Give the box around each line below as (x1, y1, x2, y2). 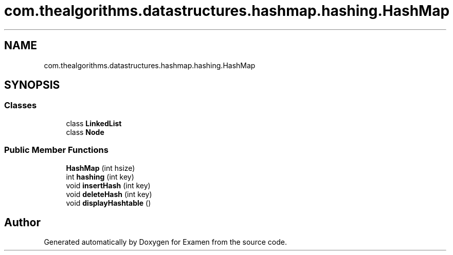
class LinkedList (66, 119, 122, 128)
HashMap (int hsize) (66, 163, 135, 172)
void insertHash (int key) (66, 181, 151, 190)
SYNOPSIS (4, 79, 60, 92)
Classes (4, 100, 37, 111)
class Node (66, 127, 104, 136)
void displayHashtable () (66, 198, 151, 207)
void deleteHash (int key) (66, 189, 152, 199)
